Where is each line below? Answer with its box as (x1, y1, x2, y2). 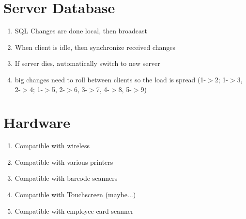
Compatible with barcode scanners (15, 173, 118, 183)
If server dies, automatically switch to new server (15, 58, 160, 68)
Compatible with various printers (15, 156, 113, 167)
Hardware (3, 112, 71, 132)
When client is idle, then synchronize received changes (15, 42, 176, 52)
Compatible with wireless (15, 141, 90, 151)
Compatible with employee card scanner (15, 205, 134, 216)
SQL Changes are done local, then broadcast (15, 26, 147, 36)
